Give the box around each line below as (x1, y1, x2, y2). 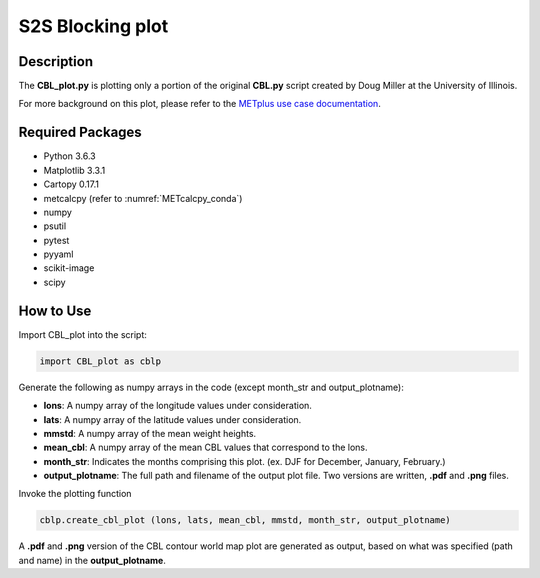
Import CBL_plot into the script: (18, 328, 147, 340)
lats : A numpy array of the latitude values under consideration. (43, 413, 302, 425)
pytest (43, 234, 70, 246)
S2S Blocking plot (18, 15, 169, 37)
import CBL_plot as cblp (39, 355, 162, 367)
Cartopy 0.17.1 (43, 178, 100, 190)
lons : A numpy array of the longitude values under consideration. (43, 400, 312, 412)
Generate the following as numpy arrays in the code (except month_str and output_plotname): (18, 381, 404, 393)
